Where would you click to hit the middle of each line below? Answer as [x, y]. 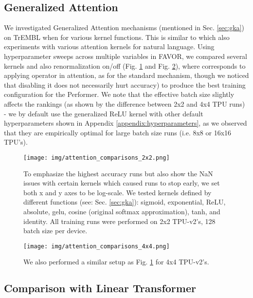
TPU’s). [16, 142]
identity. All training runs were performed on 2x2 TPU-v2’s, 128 [119, 221]
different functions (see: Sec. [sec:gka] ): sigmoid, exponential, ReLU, [125, 202]
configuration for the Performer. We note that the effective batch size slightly [119, 94]
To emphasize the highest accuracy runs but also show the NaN [118, 173]
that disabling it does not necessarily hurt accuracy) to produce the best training [125, 84]
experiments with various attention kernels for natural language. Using [109, 47]
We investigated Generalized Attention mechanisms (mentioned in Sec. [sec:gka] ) [124, 28]
